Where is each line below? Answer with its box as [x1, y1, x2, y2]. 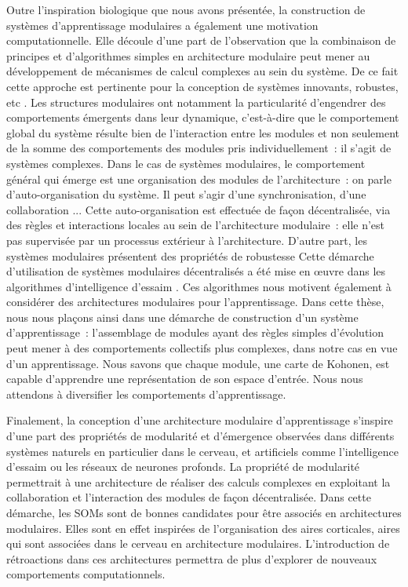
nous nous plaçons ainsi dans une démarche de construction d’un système [6, 308, 359, 325]
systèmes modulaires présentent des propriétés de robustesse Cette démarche [6, 247, 374, 264]
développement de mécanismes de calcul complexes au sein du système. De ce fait [6, 63, 399, 79]
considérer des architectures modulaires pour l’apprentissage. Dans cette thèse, [6, 293, 384, 310]
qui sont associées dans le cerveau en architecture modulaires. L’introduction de [6, 535, 390, 552]
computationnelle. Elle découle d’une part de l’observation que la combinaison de [6, 32, 396, 49]
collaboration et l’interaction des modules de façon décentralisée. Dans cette [6, 489, 371, 505]
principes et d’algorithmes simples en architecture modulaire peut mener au [6, 47, 370, 64]
